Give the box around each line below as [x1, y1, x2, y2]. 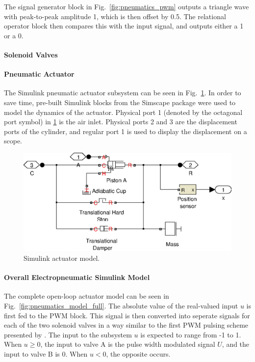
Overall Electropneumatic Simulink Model [4, 272, 150, 282]
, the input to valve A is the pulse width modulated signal [40, 339, 215, 349]
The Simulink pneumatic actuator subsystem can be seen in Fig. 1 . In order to [4, 87, 241, 98]
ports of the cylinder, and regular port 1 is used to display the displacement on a [4, 126, 247, 136]
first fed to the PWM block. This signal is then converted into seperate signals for [4, 310, 250, 320]
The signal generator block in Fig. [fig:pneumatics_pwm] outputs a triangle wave [4, 1, 249, 11]
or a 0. [4, 30, 24, 40]
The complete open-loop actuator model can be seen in [4, 291, 169, 301]
